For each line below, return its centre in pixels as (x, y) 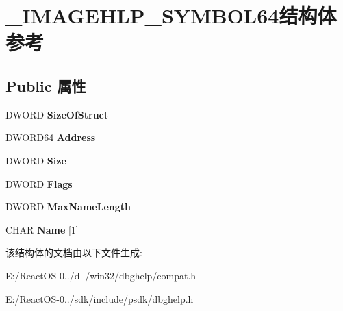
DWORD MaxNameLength (68, 207)
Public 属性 (46, 85)
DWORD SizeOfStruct (57, 114)
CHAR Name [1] (42, 229)
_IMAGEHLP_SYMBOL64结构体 (171, 15)
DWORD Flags (39, 183)
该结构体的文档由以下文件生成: (74, 252)
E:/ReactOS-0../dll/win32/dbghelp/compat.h (101, 275)
